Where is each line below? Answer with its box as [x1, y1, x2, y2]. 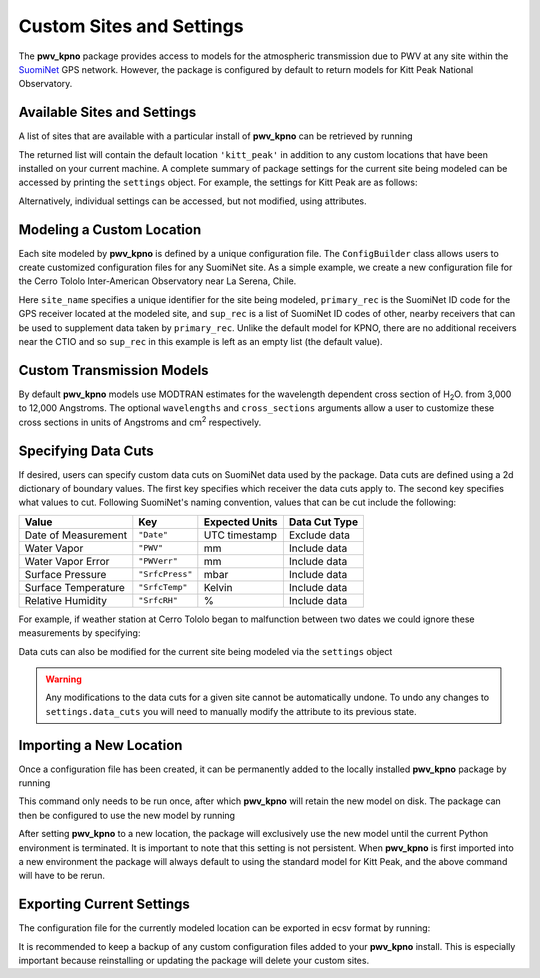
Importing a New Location [18, 736, 183, 754]
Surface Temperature [24, 580, 125, 594]
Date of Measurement [24, 528, 128, 542]
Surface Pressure [24, 567, 107, 581]
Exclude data [288, 528, 350, 542]
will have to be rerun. [18, 870, 105, 882]
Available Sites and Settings [18, 104, 197, 121]
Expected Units [203, 515, 279, 529]
